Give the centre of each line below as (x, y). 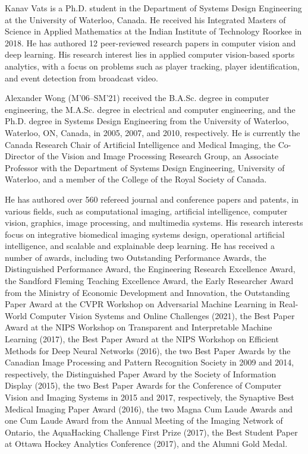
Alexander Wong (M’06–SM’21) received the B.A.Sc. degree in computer (137, 98)
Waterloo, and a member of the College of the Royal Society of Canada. (136, 179)
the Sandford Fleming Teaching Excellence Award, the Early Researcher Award (149, 281)
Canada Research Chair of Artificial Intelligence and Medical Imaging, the (140, 144)
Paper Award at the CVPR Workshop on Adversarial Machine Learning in (141, 304)
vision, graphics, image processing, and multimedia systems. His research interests (154, 223)
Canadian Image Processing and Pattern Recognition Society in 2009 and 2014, (150, 362)
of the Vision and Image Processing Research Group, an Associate (158, 156)
